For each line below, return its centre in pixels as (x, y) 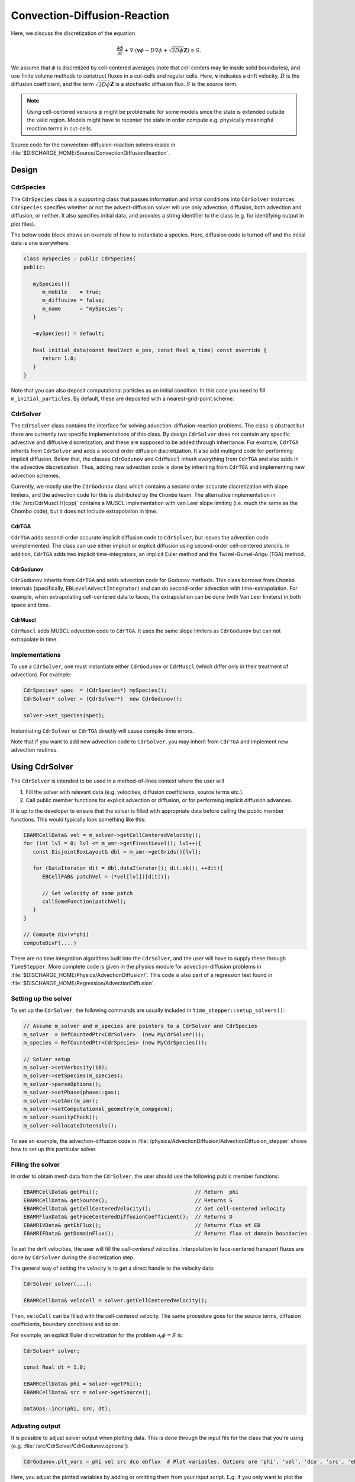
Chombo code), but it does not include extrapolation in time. (84, 511)
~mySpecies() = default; (69, 333)
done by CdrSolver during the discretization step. (73, 1257)
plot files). (23, 224)
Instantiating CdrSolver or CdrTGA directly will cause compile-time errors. (102, 731)
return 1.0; (59, 358)
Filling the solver (35, 1164)
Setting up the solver (42, 998)
